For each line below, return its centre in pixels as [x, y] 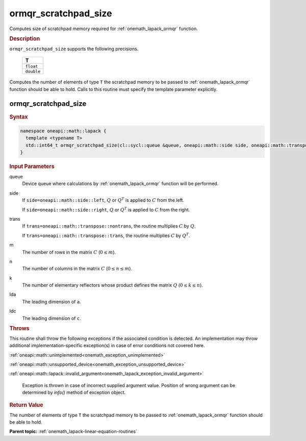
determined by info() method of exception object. [74, 392]
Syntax [19, 117]
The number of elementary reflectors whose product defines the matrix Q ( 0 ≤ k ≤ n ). [113, 285]
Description [25, 38]
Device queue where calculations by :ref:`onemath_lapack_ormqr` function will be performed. [120, 183]
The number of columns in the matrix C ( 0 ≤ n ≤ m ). [77, 269]
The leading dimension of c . [52, 318]
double [33, 72]
